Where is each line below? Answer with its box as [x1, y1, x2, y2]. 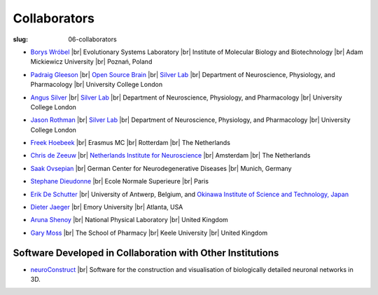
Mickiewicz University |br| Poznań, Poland [30, 57, 153, 66]
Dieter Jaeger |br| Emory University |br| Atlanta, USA [30, 203, 183, 212]
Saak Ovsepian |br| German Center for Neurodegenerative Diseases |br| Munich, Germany [30, 164, 292, 172]
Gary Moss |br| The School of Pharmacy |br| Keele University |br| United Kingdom [30, 228, 268, 237]
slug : [13, 35, 28, 43]
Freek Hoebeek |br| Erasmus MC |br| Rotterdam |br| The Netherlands [30, 139, 231, 147]
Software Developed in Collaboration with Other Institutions [13, 247, 279, 259]
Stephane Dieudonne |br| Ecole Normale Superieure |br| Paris [30, 177, 209, 186]
